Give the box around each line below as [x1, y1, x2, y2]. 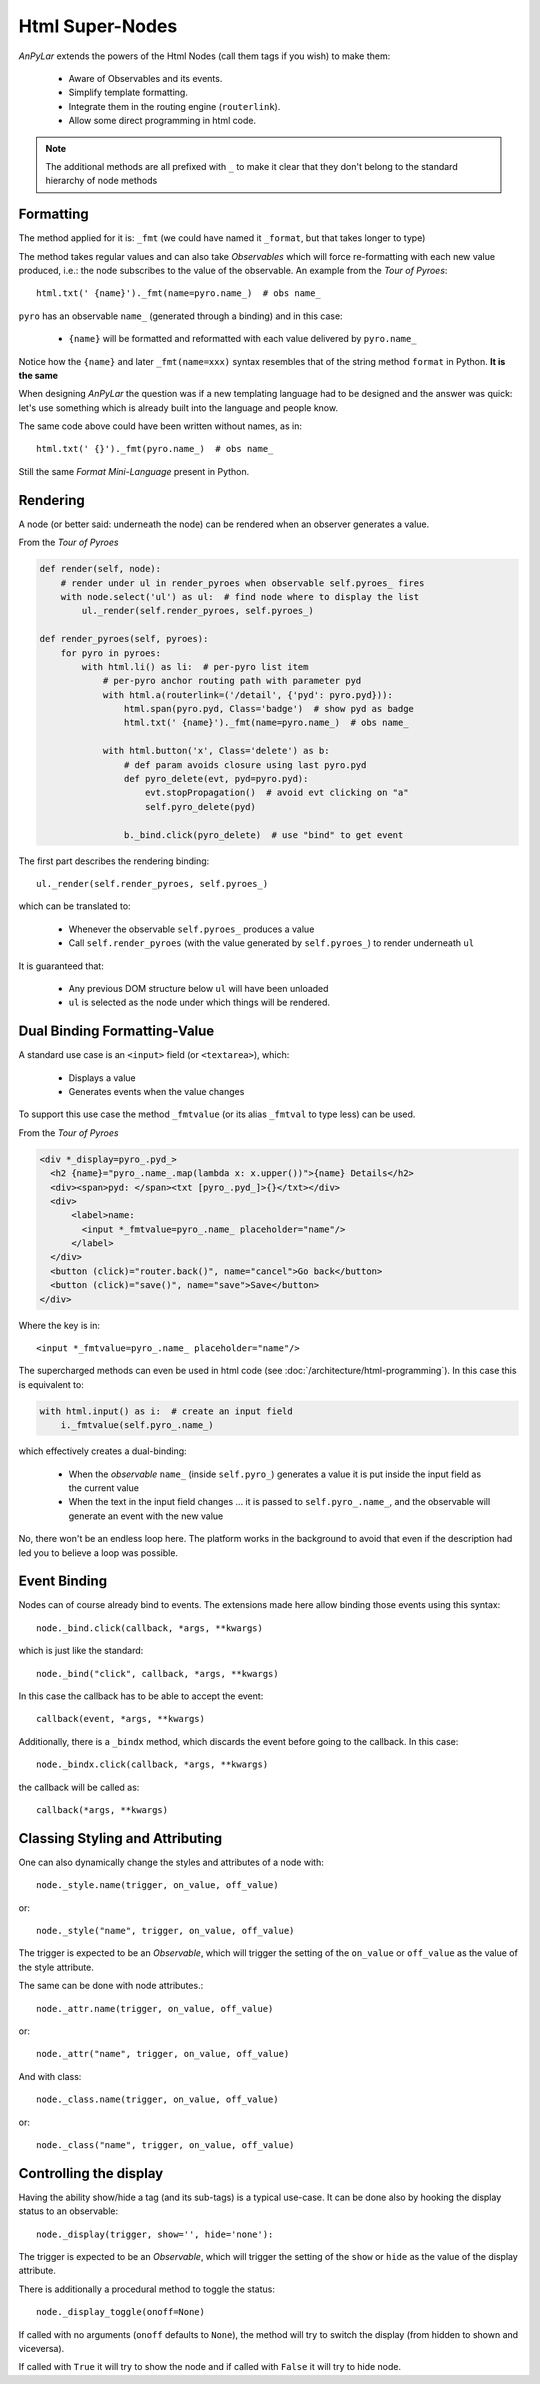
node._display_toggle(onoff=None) [36, 2306, 205, 2318]
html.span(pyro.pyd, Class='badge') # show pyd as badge [123, 703, 415, 715]
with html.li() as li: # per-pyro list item [81, 661, 309, 672]
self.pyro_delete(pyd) [145, 801, 257, 812]
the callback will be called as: [18, 1781, 140, 1793]
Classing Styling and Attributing [18, 1830, 223, 1847]
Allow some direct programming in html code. [68, 115, 257, 127]
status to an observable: [18, 2205, 119, 2217]
